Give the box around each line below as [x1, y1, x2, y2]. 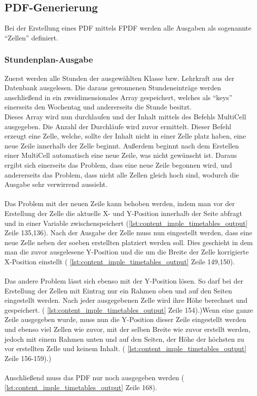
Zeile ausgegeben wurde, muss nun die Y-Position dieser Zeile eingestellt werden [4, 314, 246, 324]
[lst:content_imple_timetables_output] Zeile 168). [4, 382, 157, 392]
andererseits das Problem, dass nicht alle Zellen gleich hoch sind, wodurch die [4, 169, 239, 180]
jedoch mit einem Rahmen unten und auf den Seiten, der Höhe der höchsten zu [4, 333, 244, 344]
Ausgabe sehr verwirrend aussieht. [4, 179, 108, 189]
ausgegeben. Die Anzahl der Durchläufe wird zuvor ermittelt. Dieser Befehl [4, 121, 231, 131]
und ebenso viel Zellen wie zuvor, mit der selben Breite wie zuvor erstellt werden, [4, 324, 251, 334]
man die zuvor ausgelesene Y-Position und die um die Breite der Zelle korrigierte [4, 247, 249, 257]
